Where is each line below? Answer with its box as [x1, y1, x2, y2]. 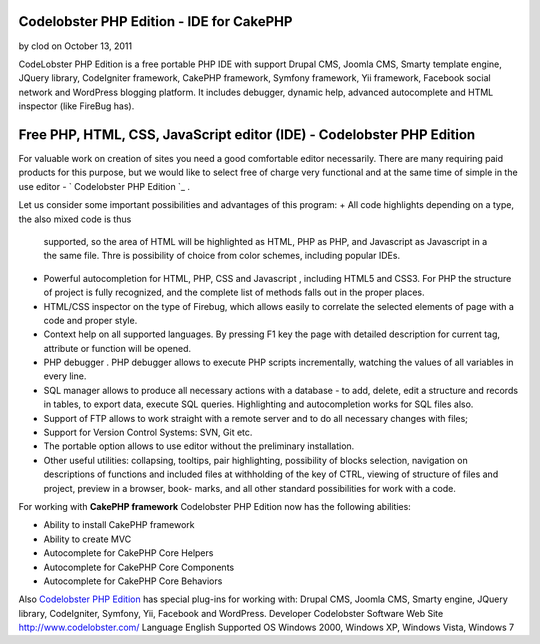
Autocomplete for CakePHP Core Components [43, 561, 235, 573]
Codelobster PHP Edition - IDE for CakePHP [18, 13, 293, 30]
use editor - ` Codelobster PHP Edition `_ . [18, 180, 190, 192]
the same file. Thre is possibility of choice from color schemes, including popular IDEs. [43, 250, 400, 262]
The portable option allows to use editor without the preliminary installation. [43, 440, 355, 452]
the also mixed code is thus [18, 213, 132, 225]
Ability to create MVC [43, 533, 132, 545]
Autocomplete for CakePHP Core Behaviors [43, 575, 223, 587]
